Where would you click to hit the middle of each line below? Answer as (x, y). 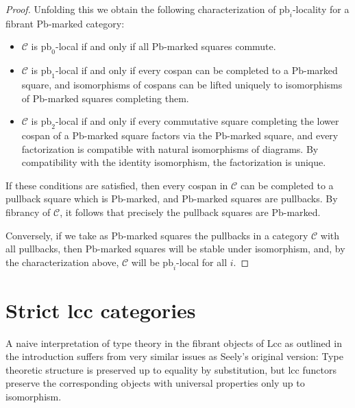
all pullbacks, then (44, 249)
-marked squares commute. (220, 46)
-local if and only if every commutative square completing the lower (197, 121)
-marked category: (86, 23)
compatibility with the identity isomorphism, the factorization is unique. (174, 162)
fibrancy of (28, 212)
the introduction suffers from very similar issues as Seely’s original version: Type (174, 356)
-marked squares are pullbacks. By (266, 199)
